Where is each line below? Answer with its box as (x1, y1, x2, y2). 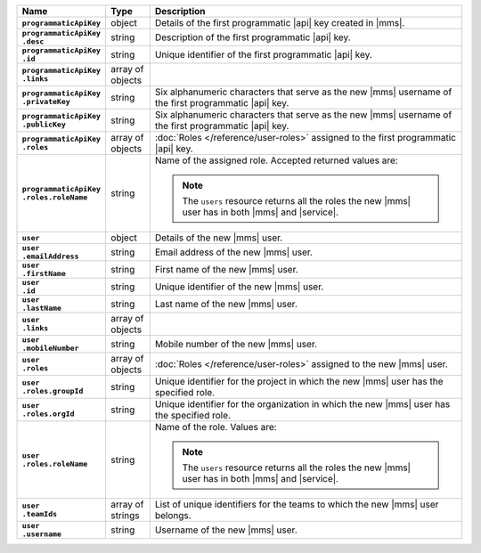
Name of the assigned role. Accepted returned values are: (154, 154, 398, 167)
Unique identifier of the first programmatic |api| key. (154, 49, 373, 61)
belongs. (154, 509, 192, 521)
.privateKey (21, 97, 70, 106)
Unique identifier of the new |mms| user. (154, 281, 324, 293)
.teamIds (21, 509, 58, 518)
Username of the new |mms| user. (154, 524, 298, 536)
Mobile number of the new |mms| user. (154, 338, 318, 350)
